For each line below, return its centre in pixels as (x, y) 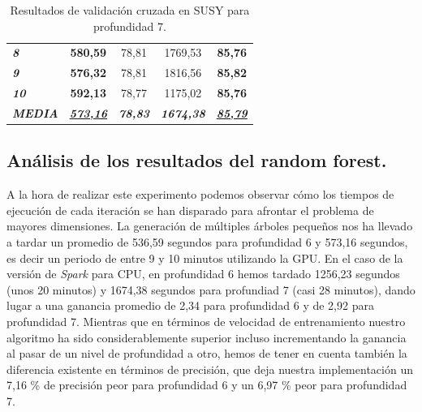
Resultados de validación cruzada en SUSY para (130, 10)
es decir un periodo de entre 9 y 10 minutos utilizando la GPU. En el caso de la (205, 257)
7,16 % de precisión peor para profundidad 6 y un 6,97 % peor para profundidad (207, 385)
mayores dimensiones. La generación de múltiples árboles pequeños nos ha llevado (210, 226)
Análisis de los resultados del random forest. (197, 160)
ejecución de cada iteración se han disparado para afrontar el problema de (190, 210)
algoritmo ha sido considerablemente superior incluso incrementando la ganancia (207, 337)
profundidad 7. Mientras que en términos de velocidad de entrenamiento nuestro (206, 322)
